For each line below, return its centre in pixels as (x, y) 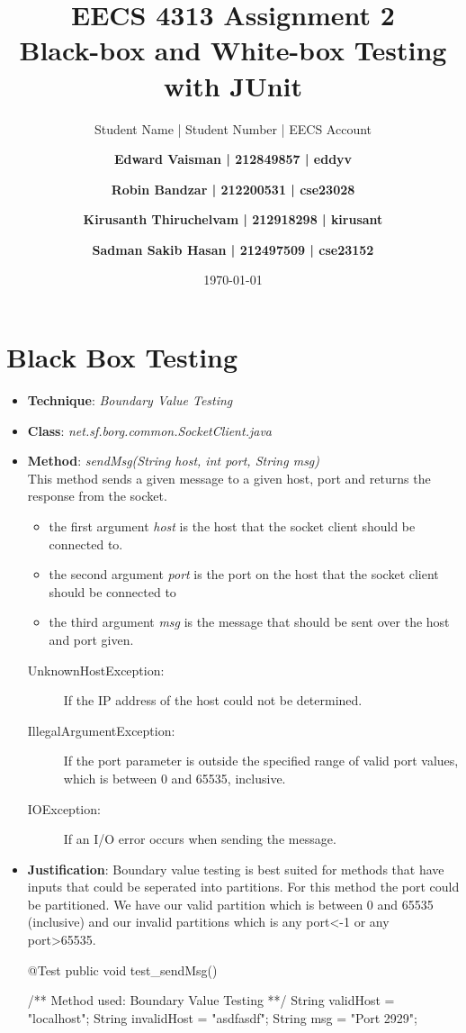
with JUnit (233, 85)
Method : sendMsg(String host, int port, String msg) (174, 461)
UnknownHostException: (96, 670)
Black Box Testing (122, 357)
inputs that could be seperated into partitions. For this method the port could (243, 887)
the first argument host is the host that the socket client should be (232, 526)
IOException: (64, 808)
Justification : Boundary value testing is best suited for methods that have (236, 869)
